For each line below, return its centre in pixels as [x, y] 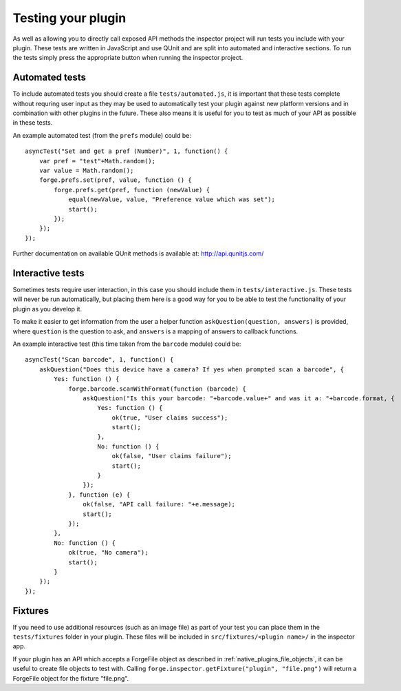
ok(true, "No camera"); [108, 553]
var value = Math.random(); [86, 170]
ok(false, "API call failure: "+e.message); [159, 504]
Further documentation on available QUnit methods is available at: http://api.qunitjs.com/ [138, 254]
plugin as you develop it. [47, 309]
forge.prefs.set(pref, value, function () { [115, 180]
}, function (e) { [99, 495]
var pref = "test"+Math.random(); [97, 161]
